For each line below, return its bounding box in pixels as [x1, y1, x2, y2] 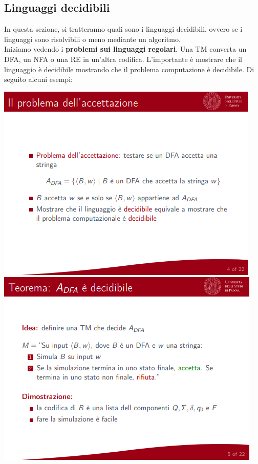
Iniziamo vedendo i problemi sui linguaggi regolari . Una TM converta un [4, 44, 247, 54]
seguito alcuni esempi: [4, 74, 73, 85]
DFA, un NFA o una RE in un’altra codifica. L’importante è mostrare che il [4, 53, 242, 64]
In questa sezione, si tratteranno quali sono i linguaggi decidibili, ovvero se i [4, 24, 243, 34]
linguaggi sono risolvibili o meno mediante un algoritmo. [4, 33, 181, 44]
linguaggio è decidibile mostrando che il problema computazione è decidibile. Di [4, 64, 254, 74]
